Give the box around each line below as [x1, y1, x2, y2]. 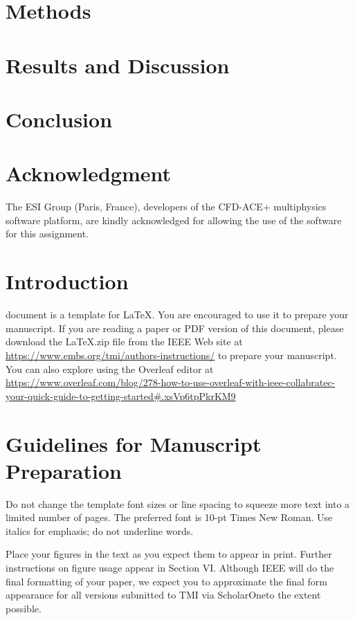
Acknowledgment [6, 159, 171, 188]
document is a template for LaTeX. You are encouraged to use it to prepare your [6, 307, 349, 322]
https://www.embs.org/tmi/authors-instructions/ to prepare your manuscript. [6, 347, 337, 362]
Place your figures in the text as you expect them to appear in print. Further [6, 547, 332, 561]
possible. [6, 601, 42, 615]
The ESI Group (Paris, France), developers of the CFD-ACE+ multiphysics [6, 199, 327, 214]
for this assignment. [6, 226, 89, 241]
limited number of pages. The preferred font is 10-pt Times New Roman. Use [6, 510, 333, 525]
